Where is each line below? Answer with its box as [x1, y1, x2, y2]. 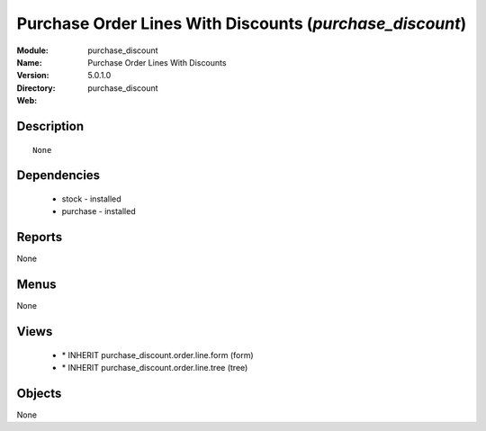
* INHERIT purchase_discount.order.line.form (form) [61, 349, 254, 360]
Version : [16, 70, 49, 81]
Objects [16, 385, 62, 400]
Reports [16, 229, 63, 245]
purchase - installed [61, 206, 136, 217]
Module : [16, 45, 49, 56]
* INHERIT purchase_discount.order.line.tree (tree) [61, 362, 248, 373]
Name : [16, 57, 42, 67]
